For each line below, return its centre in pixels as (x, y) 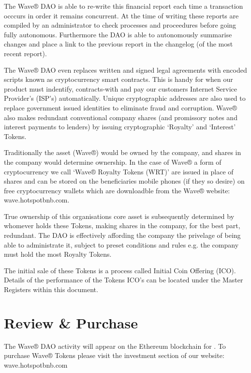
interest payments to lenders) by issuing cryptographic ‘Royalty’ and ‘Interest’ (120, 127)
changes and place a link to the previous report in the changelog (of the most (118, 44)
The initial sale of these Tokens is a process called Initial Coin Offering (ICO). (120, 270)
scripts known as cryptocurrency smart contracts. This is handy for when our (118, 79)
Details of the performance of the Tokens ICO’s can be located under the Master (124, 280)
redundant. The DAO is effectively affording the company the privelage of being (122, 235)
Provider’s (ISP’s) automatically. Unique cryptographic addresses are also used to (125, 98)
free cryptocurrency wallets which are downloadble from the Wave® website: (117, 190)
